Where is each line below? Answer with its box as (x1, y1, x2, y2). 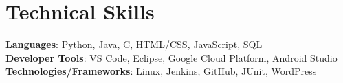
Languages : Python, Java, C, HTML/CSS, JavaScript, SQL (5, 37, 263, 51)
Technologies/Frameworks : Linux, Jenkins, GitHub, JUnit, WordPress (5, 64, 317, 78)
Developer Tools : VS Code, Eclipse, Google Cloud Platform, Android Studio (5, 50, 338, 64)
